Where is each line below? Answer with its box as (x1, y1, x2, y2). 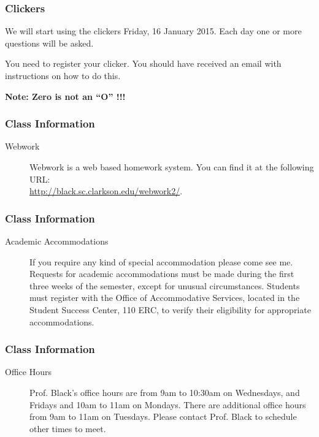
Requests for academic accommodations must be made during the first (29, 267, 294, 280)
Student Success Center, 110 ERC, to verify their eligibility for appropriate (29, 303, 311, 316)
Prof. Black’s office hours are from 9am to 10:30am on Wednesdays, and (29, 386, 300, 398)
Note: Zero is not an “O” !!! (5, 89, 126, 102)
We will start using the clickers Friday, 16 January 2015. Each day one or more (5, 25, 302, 37)
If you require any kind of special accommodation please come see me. (29, 255, 293, 268)
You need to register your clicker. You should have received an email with (5, 57, 282, 70)
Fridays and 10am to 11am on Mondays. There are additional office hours (29, 398, 306, 411)
